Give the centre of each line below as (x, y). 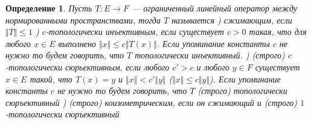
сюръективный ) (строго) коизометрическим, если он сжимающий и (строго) (152, 102)
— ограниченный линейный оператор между (215, 8)
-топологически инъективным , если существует (135, 32)
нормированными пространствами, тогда (83, 20)
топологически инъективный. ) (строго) (210, 55)
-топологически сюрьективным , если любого (88, 67)
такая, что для (278, 32)
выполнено (77, 43)
